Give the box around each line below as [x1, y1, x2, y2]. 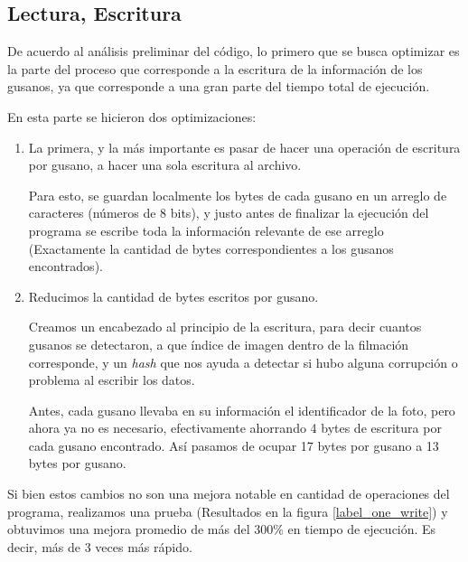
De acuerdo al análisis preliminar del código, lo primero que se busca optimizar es [7, 42, 460, 61]
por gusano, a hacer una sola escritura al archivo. [28, 155, 302, 174]
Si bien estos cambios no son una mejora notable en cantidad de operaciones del [7, 484, 450, 503]
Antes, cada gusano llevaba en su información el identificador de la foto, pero [28, 400, 455, 419]
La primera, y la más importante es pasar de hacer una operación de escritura [28, 137, 461, 156]
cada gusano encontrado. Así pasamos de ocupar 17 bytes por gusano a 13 [28, 436, 439, 454]
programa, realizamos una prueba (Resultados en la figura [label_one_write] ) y [7, 501, 448, 520]
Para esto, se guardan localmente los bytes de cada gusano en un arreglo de [28, 185, 447, 204]
